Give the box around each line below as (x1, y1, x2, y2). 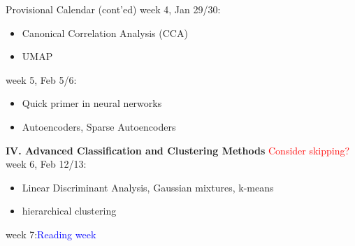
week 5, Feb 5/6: (6, 72, 77, 87)
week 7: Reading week (6, 226, 96, 241)
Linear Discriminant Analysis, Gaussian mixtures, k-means (22, 180, 274, 194)
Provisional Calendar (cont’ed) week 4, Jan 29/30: (6, 2, 221, 16)
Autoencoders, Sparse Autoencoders (22, 119, 176, 133)
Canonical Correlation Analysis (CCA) (22, 25, 188, 40)
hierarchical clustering (22, 203, 117, 218)
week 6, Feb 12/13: (6, 157, 87, 171)
